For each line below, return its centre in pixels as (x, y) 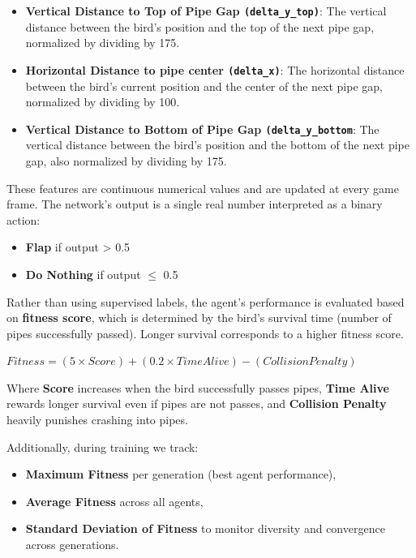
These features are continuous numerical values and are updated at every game (203, 188)
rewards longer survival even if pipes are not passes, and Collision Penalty (197, 403)
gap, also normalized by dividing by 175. (126, 160)
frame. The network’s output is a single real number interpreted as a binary (195, 204)
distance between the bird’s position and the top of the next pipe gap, (200, 26)
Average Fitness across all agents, (114, 501)
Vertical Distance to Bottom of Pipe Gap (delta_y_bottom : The (202, 129)
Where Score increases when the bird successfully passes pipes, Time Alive (198, 387)
